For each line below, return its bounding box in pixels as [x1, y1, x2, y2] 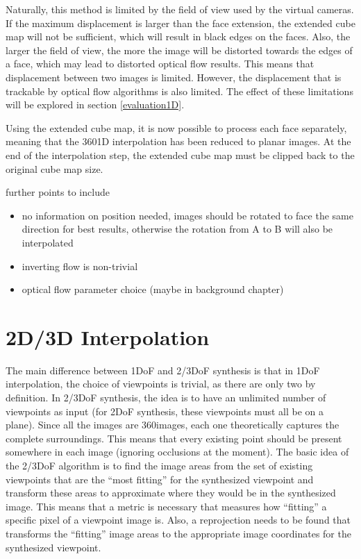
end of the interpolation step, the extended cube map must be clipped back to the [6, 147, 355, 162]
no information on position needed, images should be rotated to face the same [22, 208, 353, 222]
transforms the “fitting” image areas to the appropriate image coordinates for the [6, 526, 351, 540]
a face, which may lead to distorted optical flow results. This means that [6, 56, 314, 71]
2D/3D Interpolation [6, 322, 210, 351]
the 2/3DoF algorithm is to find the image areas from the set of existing [6, 458, 313, 472]
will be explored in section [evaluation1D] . [6, 97, 185, 112]
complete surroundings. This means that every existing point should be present [6, 431, 342, 445]
